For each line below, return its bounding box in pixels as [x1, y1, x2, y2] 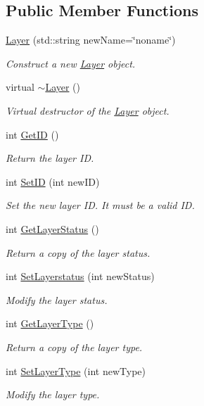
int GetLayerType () [6, 316, 94, 331]
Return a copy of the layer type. [6, 339, 143, 354]
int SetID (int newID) [6, 174, 100, 189]
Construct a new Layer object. [6, 56, 136, 70]
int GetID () [6, 127, 59, 141]
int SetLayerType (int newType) [6, 363, 146, 378]
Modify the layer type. [6, 387, 100, 402]
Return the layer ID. [6, 151, 94, 165]
